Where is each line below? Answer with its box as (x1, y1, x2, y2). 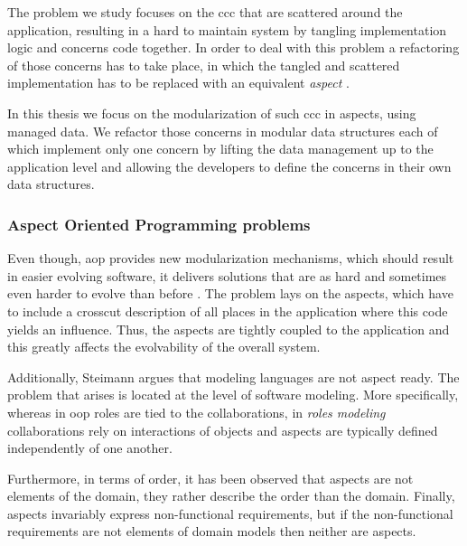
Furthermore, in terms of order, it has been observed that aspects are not (7, 468, 414, 487)
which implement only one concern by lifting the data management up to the (7, 139, 434, 158)
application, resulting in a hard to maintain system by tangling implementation (7, 20, 447, 39)
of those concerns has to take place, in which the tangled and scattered (7, 55, 400, 74)
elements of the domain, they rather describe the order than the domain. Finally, (7, 486, 455, 505)
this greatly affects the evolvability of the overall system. (7, 337, 321, 356)
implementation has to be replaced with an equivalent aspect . (7, 73, 350, 92)
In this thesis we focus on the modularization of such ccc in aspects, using (7, 103, 416, 122)
